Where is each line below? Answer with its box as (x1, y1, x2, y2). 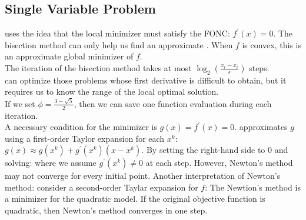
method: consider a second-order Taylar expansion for (5, 181, 198, 193)
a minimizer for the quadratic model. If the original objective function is (5, 192, 265, 205)
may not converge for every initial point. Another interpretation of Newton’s (5, 169, 281, 182)
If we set (5, 97, 35, 109)
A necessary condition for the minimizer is (5, 121, 157, 133)
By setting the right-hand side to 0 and (146, 144, 288, 156)
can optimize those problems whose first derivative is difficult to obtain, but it (5, 74, 287, 86)
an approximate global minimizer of (5, 50, 134, 62)
